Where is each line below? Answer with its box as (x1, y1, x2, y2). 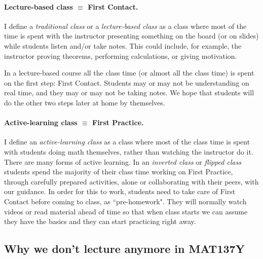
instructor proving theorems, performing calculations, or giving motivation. (4, 50, 237, 61)
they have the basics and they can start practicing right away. (4, 216, 196, 227)
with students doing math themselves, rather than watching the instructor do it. (4, 146, 253, 157)
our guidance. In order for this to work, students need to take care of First (4, 186, 236, 197)
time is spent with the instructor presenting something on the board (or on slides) (4, 30, 259, 41)
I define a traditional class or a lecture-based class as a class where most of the (4, 20, 247, 31)
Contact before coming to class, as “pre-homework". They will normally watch (4, 196, 247, 206)
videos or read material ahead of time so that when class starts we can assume (4, 206, 248, 216)
